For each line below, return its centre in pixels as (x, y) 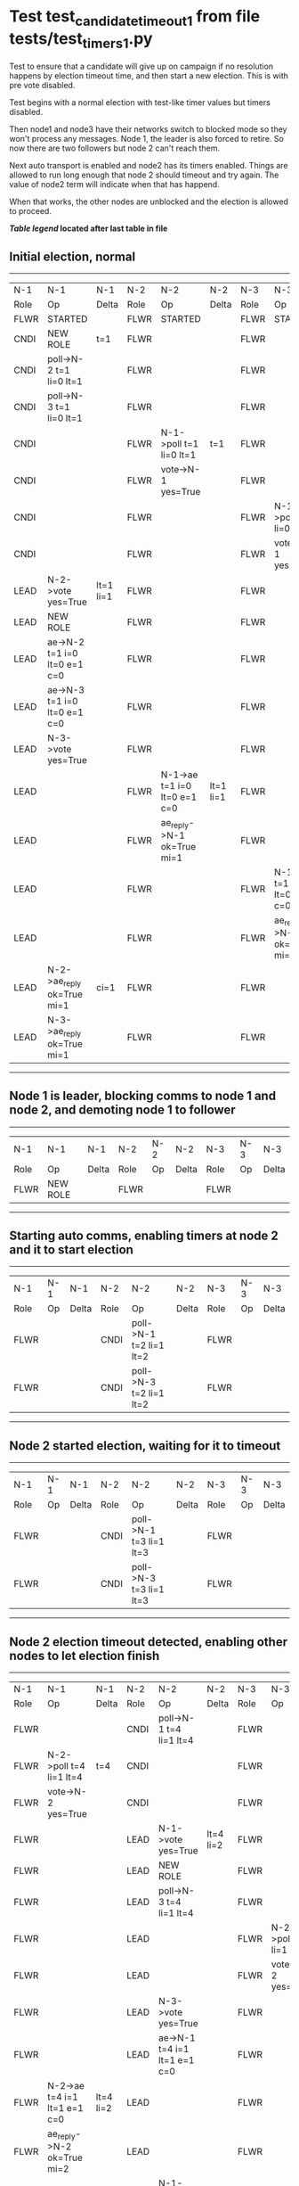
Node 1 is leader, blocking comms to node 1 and (143, 1096)
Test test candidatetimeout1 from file (135, 18)
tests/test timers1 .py (81, 40)
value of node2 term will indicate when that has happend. (114, 185)
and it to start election (71, 1249)
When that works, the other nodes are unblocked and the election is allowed (149, 201)
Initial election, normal (73, 256)
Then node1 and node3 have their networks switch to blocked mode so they (148, 129)
